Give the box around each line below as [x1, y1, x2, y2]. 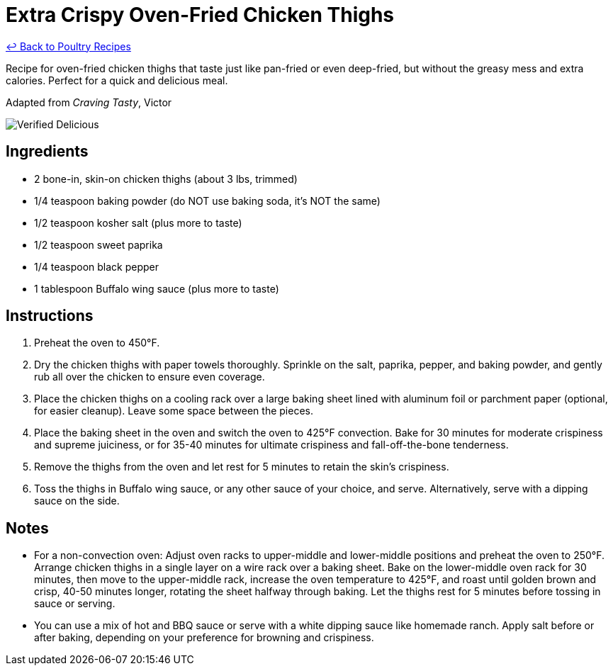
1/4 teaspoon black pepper [34, 260, 159, 273]
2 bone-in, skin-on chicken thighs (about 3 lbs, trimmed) [34, 172, 298, 185]
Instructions [6, 307, 94, 325]
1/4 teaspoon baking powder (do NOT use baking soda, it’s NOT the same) [34, 194, 381, 207]
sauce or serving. [34, 597, 116, 610]
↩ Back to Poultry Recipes [6, 40, 131, 52]
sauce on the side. [34, 495, 120, 507]
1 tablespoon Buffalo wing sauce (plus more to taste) [34, 282, 279, 295]
